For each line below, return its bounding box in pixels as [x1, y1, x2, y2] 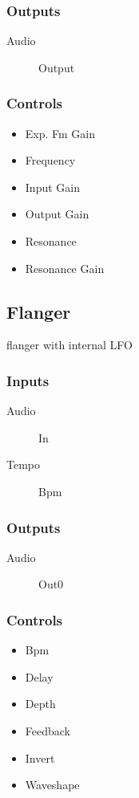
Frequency [25, 152, 76, 169]
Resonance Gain [25, 259, 105, 276]
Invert [25, 749, 55, 766]
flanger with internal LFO [6, 336, 133, 353]
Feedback [25, 722, 70, 739]
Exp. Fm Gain [25, 124, 96, 141]
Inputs [6, 370, 50, 390]
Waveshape [25, 776, 80, 793]
